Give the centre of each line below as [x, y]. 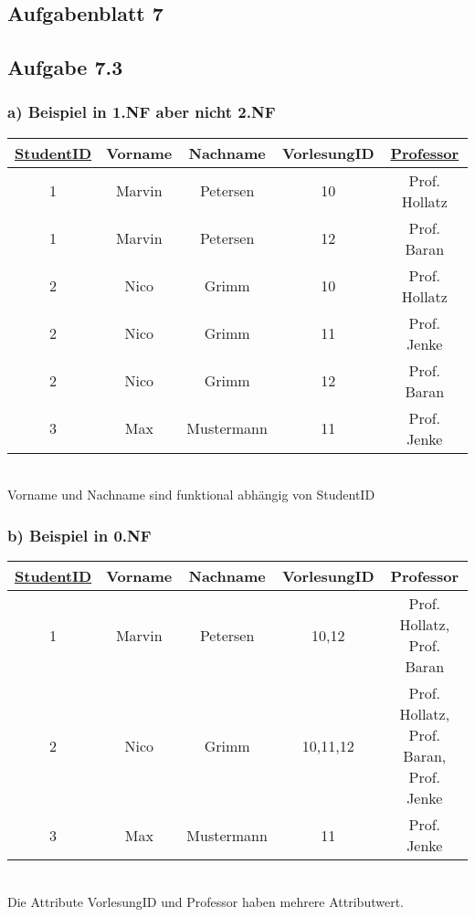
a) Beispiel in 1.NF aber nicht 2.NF [142, 112]
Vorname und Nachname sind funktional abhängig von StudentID [191, 495]
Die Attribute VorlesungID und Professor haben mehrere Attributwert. [206, 901]
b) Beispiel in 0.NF [79, 535]
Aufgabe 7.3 [65, 67]
